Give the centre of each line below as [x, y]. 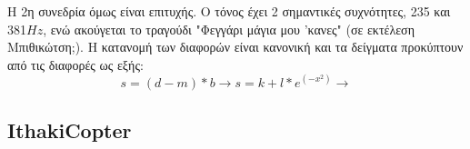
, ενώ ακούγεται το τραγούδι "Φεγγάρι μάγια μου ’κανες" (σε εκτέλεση [229, 29]
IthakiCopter [70, 130]
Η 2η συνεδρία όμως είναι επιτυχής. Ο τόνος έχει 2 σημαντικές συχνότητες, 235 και [229, 11]
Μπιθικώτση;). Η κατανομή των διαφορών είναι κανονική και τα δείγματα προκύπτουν [235, 47]
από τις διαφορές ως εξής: [75, 64]
